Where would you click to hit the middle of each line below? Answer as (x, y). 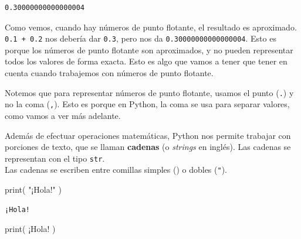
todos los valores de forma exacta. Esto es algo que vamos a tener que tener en (146, 61)
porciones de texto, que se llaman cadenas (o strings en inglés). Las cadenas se (148, 147)
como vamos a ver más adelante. (63, 115)
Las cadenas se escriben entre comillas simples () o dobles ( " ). (116, 170)
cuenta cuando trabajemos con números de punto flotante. (109, 73)
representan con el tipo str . (55, 158)
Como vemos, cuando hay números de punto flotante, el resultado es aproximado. (151, 27)
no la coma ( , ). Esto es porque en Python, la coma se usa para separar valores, (147, 104)
